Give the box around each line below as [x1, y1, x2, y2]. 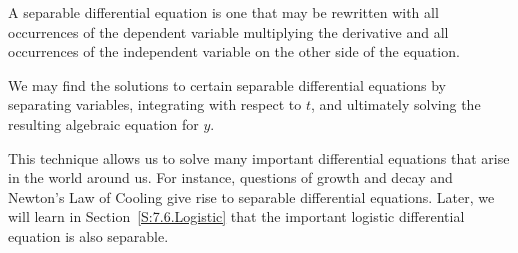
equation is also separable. [8, 225, 169, 246]
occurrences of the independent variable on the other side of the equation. [8, 41, 460, 62]
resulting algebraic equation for [8, 113, 199, 134]
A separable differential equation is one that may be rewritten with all [8, 2, 439, 22]
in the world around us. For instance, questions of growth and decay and [8, 167, 453, 188]
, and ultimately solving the [310, 94, 481, 115]
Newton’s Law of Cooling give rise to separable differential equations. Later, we [8, 186, 495, 207]
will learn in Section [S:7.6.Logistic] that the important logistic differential [8, 206, 465, 227]
